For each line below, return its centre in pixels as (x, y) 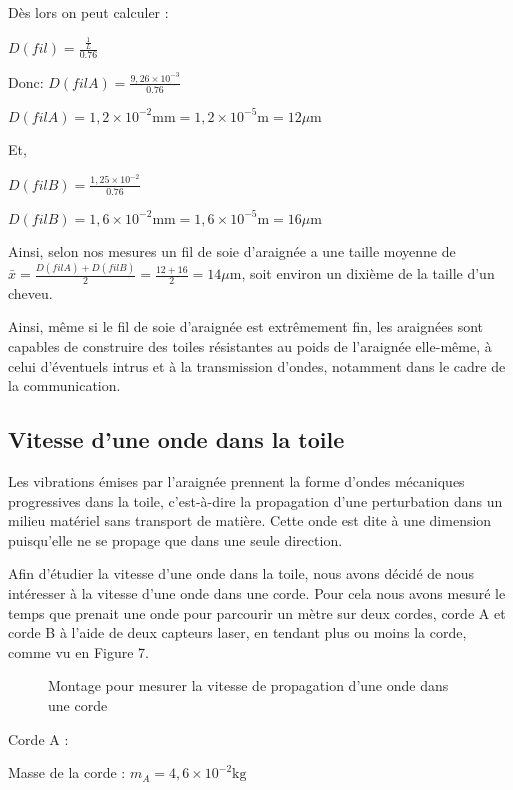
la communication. (64, 385)
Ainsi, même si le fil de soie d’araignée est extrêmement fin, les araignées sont (246, 326)
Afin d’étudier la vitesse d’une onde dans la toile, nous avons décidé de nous (241, 573)
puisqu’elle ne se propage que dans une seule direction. (175, 539)
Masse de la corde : (67, 772)
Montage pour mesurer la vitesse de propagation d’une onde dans (248, 685)
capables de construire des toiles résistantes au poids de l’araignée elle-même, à (250, 346)
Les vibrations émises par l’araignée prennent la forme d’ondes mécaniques (236, 481)
